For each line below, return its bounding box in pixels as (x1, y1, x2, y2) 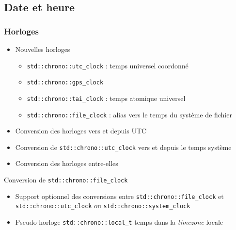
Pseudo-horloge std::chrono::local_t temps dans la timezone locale (15, 217, 223, 227)
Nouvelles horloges (15, 44, 70, 54)
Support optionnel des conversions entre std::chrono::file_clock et (15, 191, 224, 201)
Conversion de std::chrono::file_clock (4, 175, 128, 185)
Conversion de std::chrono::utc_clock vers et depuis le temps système (15, 142, 232, 152)
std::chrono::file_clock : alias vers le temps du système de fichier (27, 109, 232, 119)
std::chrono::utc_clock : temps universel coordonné (27, 60, 189, 70)
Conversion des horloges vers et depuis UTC (15, 126, 147, 136)
